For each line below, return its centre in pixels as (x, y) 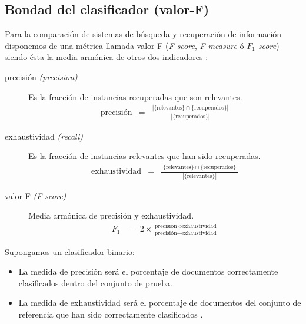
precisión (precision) (41, 76)
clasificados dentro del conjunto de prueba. (95, 282)
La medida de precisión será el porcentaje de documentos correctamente (148, 271)
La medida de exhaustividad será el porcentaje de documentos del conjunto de (160, 302)
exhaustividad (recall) (44, 136)
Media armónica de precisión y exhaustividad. (111, 215)
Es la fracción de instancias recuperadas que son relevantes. (135, 96)
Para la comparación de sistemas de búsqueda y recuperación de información (143, 34)
